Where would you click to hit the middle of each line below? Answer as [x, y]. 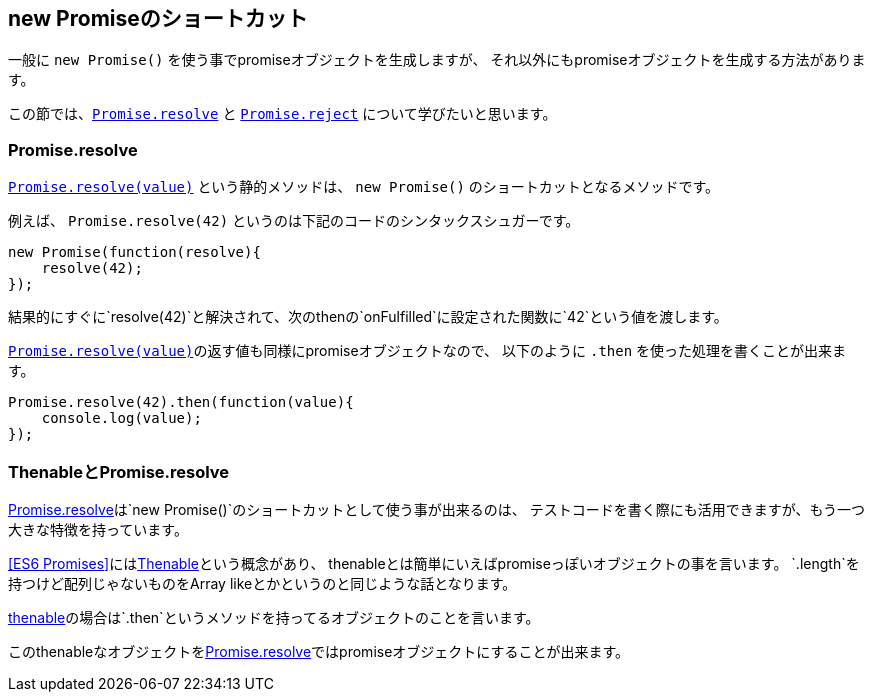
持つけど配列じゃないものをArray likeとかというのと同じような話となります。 [262, 583]
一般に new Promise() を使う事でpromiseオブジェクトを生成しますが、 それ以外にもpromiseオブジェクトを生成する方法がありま [437, 60]
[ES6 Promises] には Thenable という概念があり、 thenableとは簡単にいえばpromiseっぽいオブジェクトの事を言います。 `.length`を [434, 563]
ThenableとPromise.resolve [119, 471]
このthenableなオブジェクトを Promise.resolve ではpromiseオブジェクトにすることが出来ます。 [319, 651]
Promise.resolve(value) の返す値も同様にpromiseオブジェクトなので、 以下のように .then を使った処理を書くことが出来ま [427, 351]
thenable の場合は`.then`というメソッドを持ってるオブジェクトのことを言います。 [274, 617]
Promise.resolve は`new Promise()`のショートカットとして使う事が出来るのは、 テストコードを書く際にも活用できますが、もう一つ [437, 509]
